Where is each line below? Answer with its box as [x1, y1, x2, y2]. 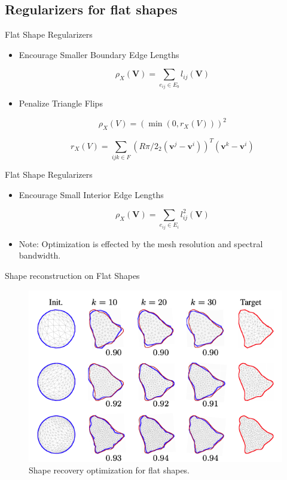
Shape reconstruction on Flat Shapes [5, 269, 140, 281]
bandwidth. [19, 249, 61, 262]
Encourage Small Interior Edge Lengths [19, 188, 164, 200]
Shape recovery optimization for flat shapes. [29, 464, 190, 476]
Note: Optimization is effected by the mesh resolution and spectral [19, 237, 263, 250]
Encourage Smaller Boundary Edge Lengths [19, 48, 179, 60]
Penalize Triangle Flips [19, 97, 103, 110]
